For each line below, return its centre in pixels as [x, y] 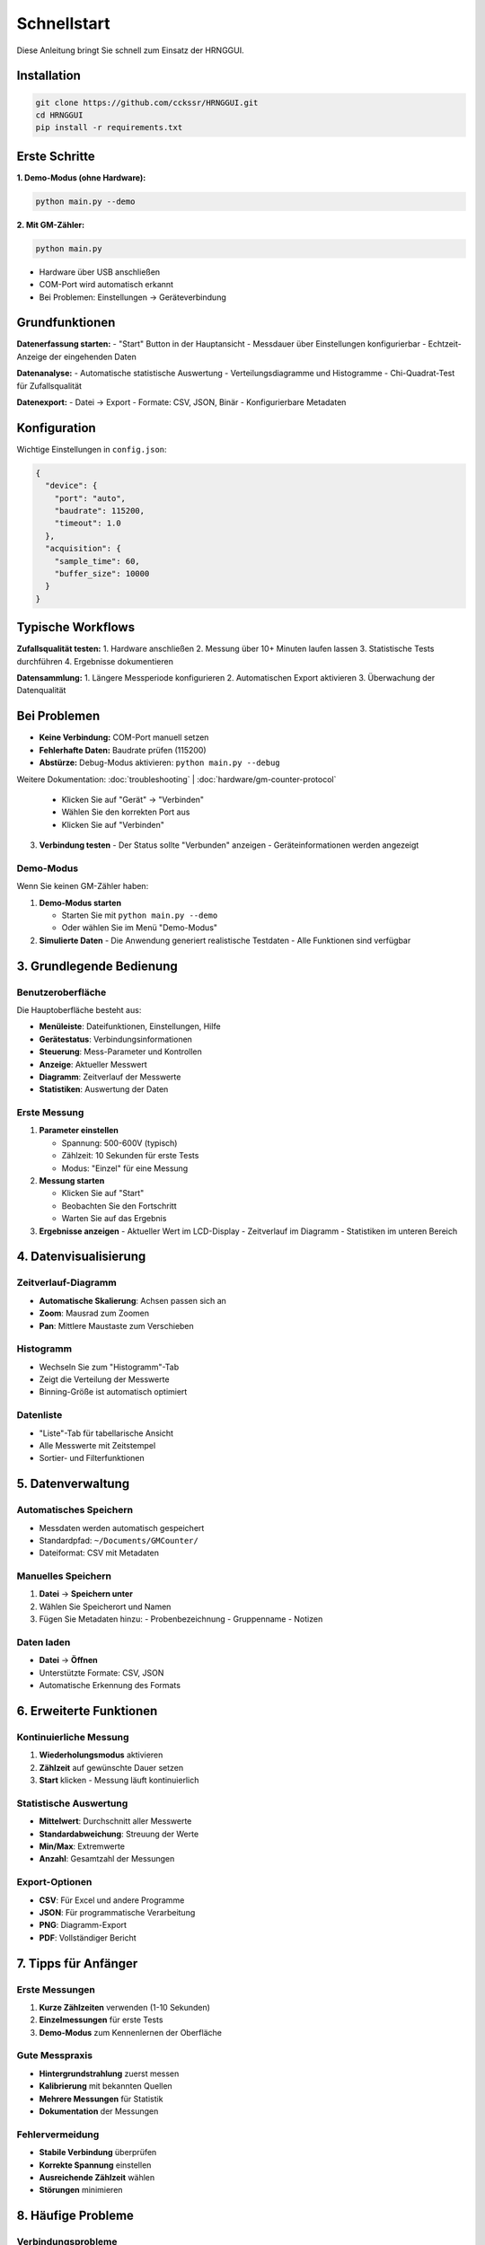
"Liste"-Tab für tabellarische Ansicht [106, 1433]
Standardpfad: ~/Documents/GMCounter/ [119, 1540]
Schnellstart [64, 23]
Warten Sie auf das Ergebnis [114, 1219]
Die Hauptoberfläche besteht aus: [79, 1009]
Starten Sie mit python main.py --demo [140, 915]
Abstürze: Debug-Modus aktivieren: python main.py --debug [159, 762]
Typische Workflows [75, 627]
